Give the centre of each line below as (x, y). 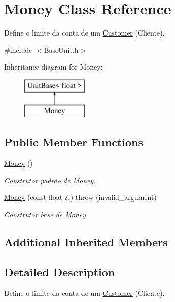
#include (18, 49)
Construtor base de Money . (46, 214)
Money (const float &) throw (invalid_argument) (80, 197)
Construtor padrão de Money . (50, 180)
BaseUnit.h (61, 49)
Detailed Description (60, 271)
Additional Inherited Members (86, 242)
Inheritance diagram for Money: (54, 67)
